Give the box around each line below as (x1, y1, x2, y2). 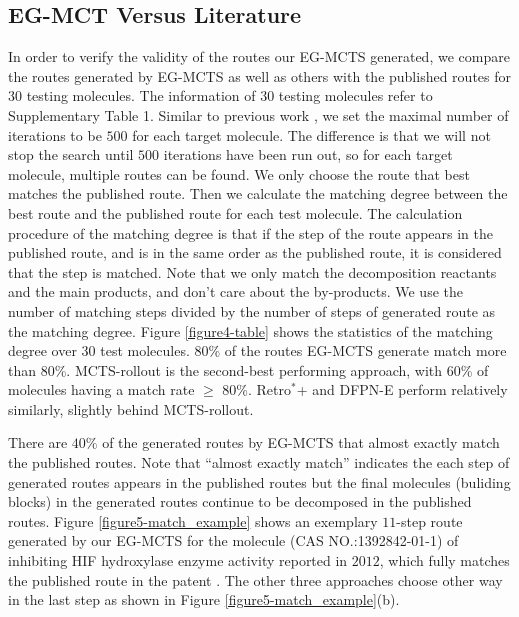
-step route (396, 510, 463, 531)
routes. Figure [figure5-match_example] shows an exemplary (8, 510, 378, 531)
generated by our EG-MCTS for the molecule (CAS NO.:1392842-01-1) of (8, 530, 459, 551)
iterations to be (8, 124, 102, 145)
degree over (8, 340, 77, 361)
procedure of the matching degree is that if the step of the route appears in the (8, 222, 493, 243)
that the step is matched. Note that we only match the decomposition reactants (8, 261, 497, 282)
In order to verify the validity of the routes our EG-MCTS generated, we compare (8, 46, 510, 67)
